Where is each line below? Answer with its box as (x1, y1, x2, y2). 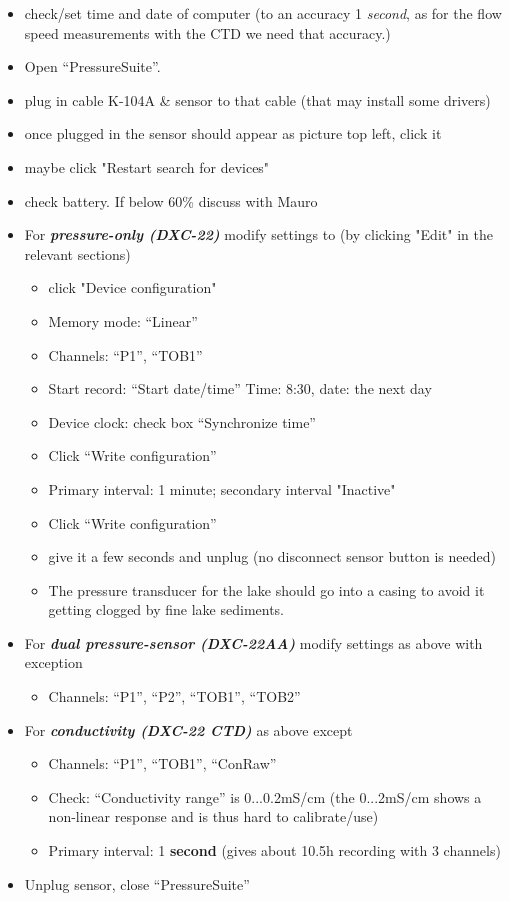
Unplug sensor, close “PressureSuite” (24, 873, 250, 894)
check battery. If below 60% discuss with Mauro (24, 190, 318, 211)
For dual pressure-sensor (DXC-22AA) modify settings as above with (24, 632, 483, 653)
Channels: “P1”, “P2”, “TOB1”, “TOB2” (48, 686, 301, 707)
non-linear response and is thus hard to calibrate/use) (48, 806, 379, 827)
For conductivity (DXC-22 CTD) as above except (24, 719, 353, 740)
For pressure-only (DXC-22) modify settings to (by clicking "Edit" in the (24, 224, 493, 245)
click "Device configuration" (48, 277, 217, 298)
